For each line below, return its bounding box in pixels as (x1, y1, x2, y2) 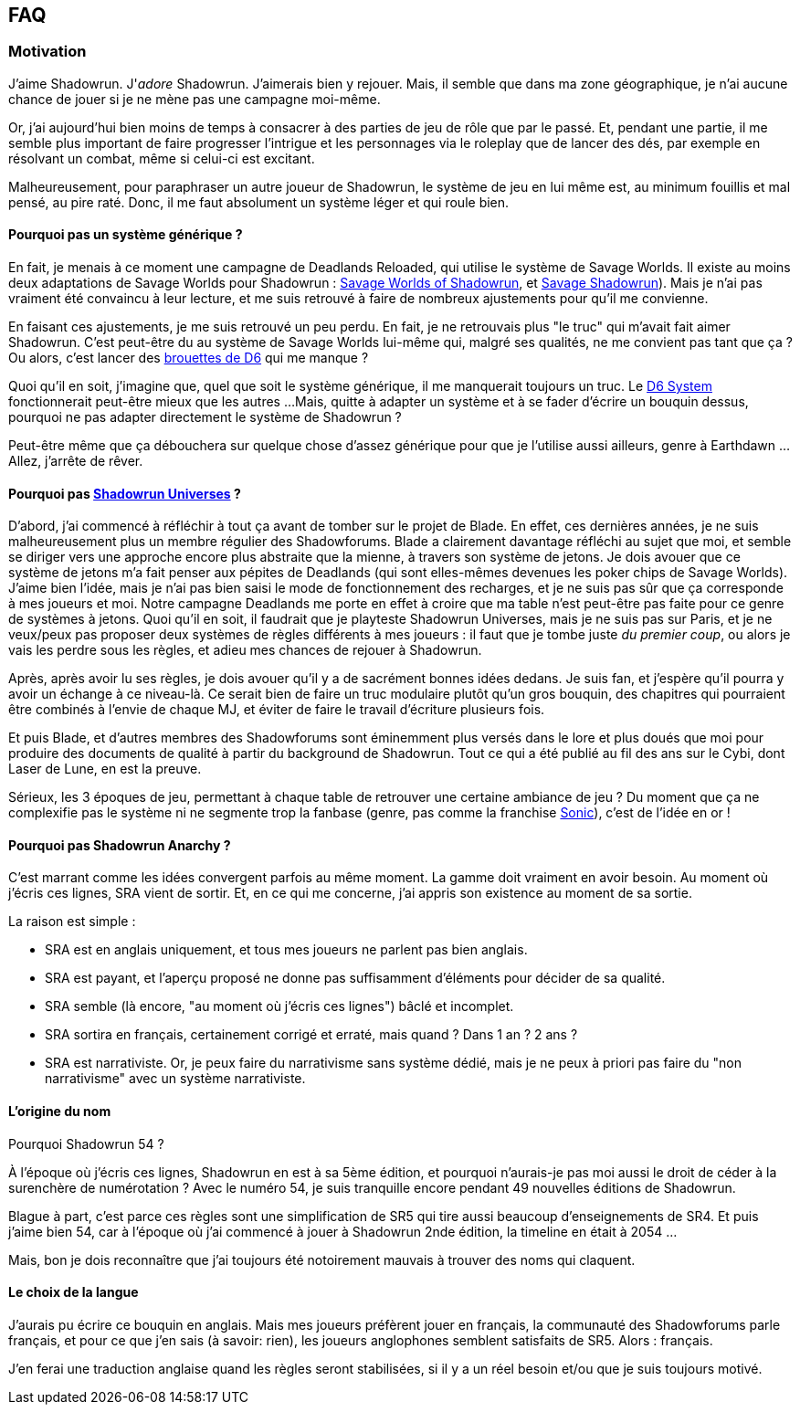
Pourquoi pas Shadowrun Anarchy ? (8, 837, 231, 853)
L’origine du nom (8, 1103, 111, 1120)
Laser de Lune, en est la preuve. (8, 761, 202, 777)
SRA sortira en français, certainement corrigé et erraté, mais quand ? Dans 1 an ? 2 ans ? (45, 1027, 578, 1043)
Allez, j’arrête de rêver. (8, 453, 143, 469)
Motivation (8, 42, 87, 61)
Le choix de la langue (8, 1284, 139, 1301)
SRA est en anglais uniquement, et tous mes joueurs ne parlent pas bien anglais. (45, 942, 528, 958)
